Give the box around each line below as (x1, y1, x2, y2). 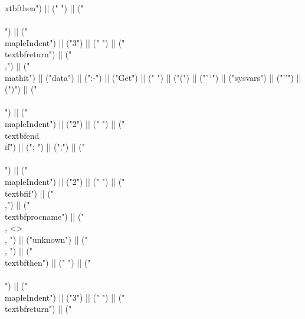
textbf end (5, 129, 40, 141)
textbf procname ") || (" (5, 210, 84, 222)
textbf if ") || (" (5, 187, 54, 199)
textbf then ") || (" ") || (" (5, 256, 91, 269)
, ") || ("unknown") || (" (5, 233, 88, 245)
